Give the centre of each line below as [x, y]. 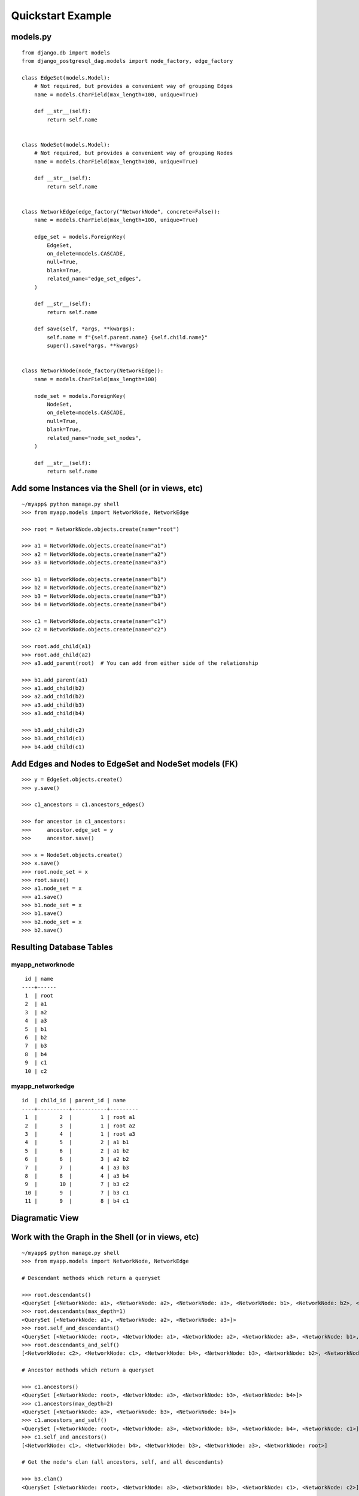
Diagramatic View [45, 1218]
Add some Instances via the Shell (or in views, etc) [107, 488]
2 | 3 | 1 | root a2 [80, 1126]
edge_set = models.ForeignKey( [80, 237]
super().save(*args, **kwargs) [93, 346]
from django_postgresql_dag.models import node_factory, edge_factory [127, 61]
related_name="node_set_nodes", [94, 438]
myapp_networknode [43, 965]
